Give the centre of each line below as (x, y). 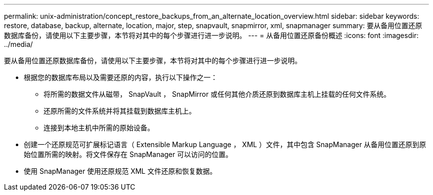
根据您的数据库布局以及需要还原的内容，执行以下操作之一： (121, 77)
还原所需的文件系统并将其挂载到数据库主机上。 (120, 111)
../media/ (19, 44)
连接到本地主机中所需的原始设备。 (99, 128)
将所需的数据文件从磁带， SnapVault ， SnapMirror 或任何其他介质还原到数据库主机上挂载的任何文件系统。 (217, 94)
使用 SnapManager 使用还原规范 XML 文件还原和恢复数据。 (120, 171)
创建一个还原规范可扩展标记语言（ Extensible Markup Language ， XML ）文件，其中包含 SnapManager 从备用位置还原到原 (225, 144)
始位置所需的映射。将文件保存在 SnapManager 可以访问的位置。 (128, 154)
